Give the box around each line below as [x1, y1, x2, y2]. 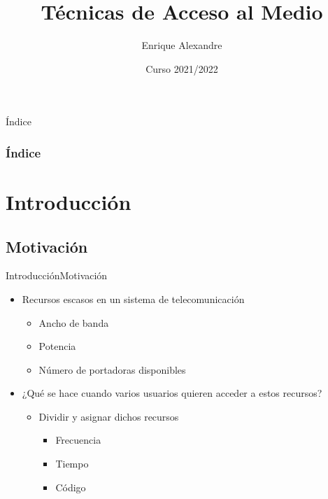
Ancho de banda [38, 315, 109, 330]
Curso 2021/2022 [145, 61, 218, 76]
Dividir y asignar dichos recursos [38, 409, 179, 423]
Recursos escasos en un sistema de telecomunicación [22, 291, 245, 306]
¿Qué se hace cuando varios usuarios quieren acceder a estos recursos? [22, 386, 322, 400]
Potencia [38, 339, 76, 353]
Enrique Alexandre [141, 38, 222, 52]
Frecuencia [55, 433, 101, 447]
